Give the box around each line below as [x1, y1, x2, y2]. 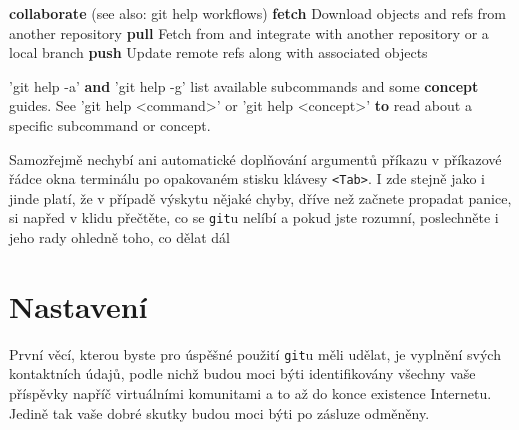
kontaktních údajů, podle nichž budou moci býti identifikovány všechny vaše [9, 363, 476, 384]
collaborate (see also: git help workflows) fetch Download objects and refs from [9, 3, 507, 23]
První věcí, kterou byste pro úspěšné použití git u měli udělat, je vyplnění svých [9, 343, 501, 364]
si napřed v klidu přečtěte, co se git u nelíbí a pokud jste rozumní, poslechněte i [9, 207, 499, 228]
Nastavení [9, 285, 148, 326]
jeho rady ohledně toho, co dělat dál [9, 227, 230, 248]
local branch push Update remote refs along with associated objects [9, 42, 428, 63]
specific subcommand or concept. [9, 114, 211, 135]
